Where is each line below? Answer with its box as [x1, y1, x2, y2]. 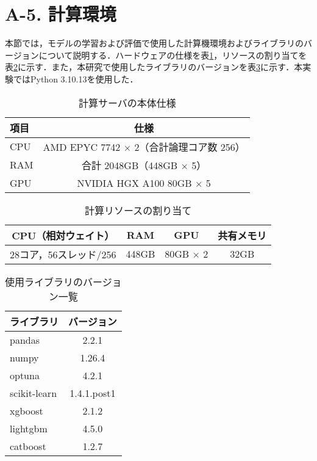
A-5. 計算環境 [5, 1, 116, 26]
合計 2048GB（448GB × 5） [82, 158, 207, 172]
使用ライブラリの [5, 274, 84, 289]
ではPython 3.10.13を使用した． [13, 72, 138, 85]
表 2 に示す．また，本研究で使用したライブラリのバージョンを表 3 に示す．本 [5, 60, 303, 73]
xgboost [10, 403, 43, 418]
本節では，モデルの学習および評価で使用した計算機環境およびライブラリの [5, 37, 304, 49]
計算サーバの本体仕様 [78, 95, 176, 110]
